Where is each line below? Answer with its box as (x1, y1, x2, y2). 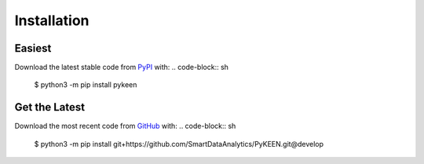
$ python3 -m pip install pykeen (34, 80, 137, 89)
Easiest (14, 42, 52, 55)
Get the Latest (14, 100, 86, 114)
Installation (14, 12, 90, 29)
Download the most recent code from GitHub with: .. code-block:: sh (14, 122, 236, 131)
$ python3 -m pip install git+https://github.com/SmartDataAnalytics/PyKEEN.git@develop (34, 139, 324, 148)
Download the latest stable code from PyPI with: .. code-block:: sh (14, 63, 229, 72)
